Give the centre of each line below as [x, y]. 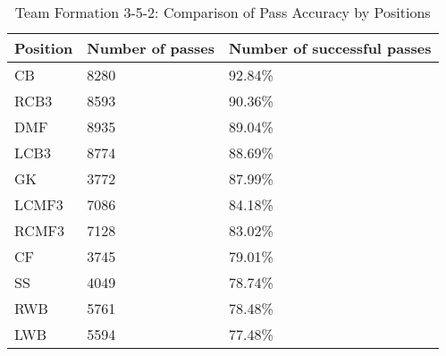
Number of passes [151, 48]
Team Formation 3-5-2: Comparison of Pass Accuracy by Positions [223, 12]
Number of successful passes [330, 48]
